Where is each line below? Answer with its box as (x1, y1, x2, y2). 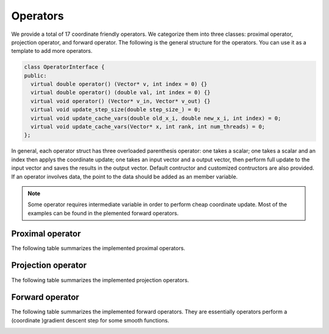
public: (24, 72, 47, 79)
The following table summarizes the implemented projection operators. (11, 276, 189, 284)
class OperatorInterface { (24, 64, 105, 71)
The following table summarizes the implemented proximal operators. (11, 244, 186, 252)
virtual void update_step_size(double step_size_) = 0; (30, 106, 201, 113)
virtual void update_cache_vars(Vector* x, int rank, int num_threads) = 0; (30, 124, 265, 130)
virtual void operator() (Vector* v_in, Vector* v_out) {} (30, 97, 211, 105)
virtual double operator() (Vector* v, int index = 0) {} (30, 81, 208, 88)
